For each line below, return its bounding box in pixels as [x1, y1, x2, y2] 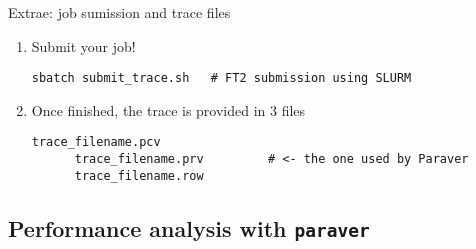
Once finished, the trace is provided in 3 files [31, 99, 306, 120]
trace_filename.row [74, 168, 204, 183]
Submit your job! [31, 35, 136, 56]
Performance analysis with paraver [8, 212, 370, 243]
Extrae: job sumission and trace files [8, 2, 231, 22]
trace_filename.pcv [31, 135, 161, 150]
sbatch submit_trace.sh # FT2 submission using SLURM [31, 71, 412, 86]
